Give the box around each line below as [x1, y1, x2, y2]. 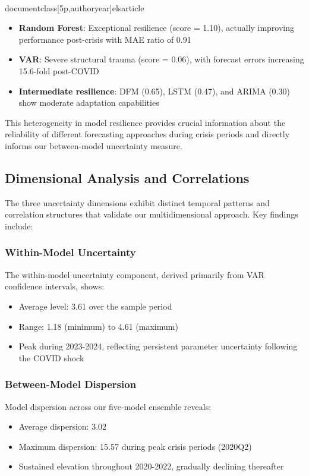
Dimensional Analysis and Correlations [5, 168, 250, 187]
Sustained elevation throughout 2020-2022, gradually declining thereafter [18, 460, 284, 472]
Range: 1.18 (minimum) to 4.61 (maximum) [18, 320, 178, 332]
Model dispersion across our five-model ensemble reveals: [5, 400, 212, 412]
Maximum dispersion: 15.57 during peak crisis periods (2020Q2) [18, 440, 252, 452]
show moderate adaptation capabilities [18, 96, 159, 109]
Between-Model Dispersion [5, 377, 137, 392]
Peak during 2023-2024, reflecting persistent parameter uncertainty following [18, 340, 298, 352]
